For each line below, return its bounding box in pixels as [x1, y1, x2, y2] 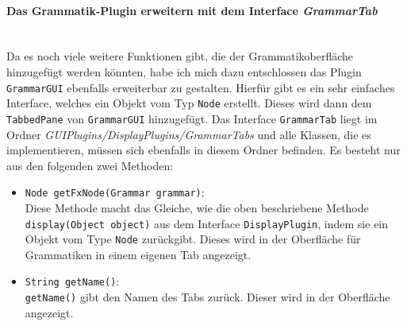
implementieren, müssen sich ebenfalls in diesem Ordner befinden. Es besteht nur [6, 142, 401, 158]
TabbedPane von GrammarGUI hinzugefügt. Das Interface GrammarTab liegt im [6, 110, 378, 126]
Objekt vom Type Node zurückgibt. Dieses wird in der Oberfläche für [25, 231, 361, 247]
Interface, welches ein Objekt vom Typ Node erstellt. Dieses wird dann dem [6, 95, 372, 111]
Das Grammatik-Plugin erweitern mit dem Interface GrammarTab [6, 2, 378, 18]
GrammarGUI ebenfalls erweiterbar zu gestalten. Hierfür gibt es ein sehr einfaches [6, 79, 395, 95]
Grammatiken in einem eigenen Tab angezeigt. [25, 246, 251, 262]
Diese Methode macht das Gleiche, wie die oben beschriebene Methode [25, 199, 369, 215]
